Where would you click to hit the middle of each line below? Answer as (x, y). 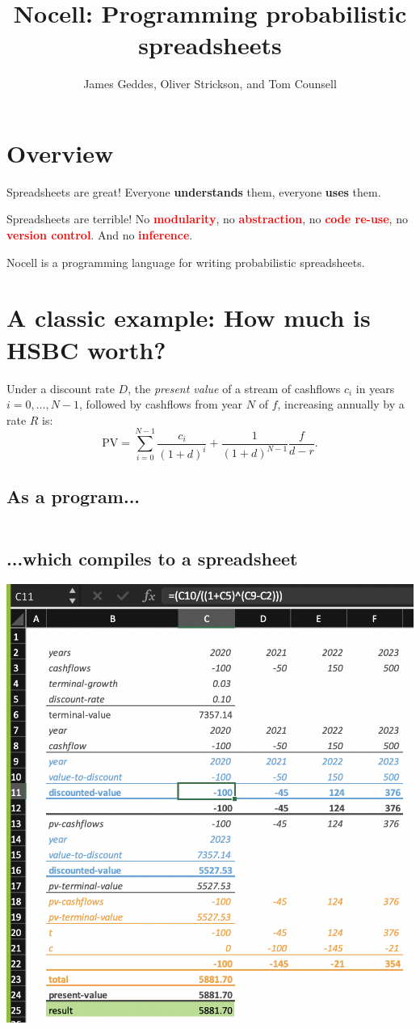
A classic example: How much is (189, 318)
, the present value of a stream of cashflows (234, 388)
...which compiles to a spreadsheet (152, 558)
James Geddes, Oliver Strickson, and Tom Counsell (210, 84)
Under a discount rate (61, 388)
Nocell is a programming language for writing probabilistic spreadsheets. (186, 262)
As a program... (73, 496)
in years (375, 388)
